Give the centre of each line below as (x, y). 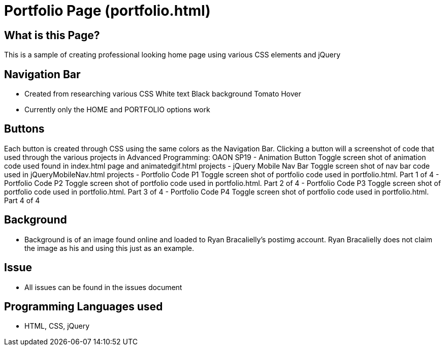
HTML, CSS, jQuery (57, 326)
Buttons (24, 129)
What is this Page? (52, 35)
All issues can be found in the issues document (103, 287)
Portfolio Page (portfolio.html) (107, 11)
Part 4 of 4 (22, 200)
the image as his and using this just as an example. (109, 248)
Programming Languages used (84, 306)
